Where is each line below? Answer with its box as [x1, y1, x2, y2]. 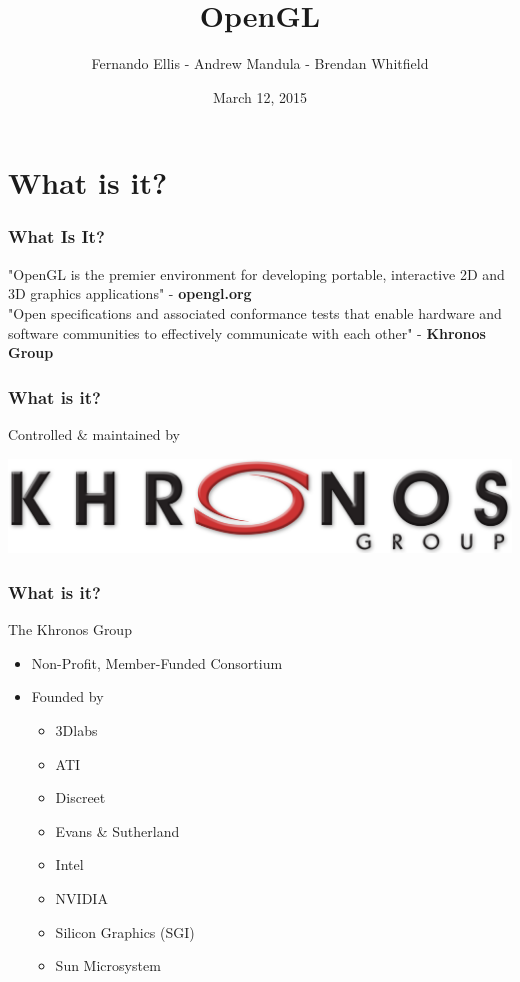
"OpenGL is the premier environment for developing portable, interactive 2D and [8, 263, 505, 284]
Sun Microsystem [55, 955, 161, 976]
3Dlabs [55, 720, 98, 741]
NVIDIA [55, 888, 108, 909]
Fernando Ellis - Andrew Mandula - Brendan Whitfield [91, 53, 429, 74]
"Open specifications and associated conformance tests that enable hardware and [8, 302, 502, 323]
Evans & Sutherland [55, 820, 180, 841]
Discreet [55, 787, 106, 808]
